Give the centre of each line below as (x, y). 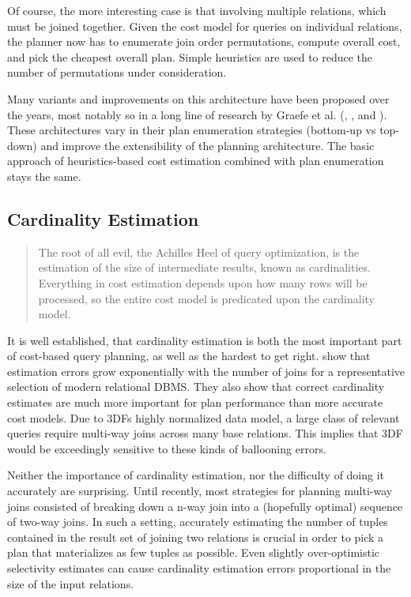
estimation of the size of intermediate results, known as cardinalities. (204, 267)
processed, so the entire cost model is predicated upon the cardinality (206, 298)
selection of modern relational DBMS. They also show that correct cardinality (196, 387)
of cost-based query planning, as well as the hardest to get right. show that (189, 356)
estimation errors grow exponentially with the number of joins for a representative (206, 371)
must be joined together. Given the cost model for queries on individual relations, (205, 26)
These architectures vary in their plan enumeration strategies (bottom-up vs (192, 130)
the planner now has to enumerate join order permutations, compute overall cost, (204, 41)
